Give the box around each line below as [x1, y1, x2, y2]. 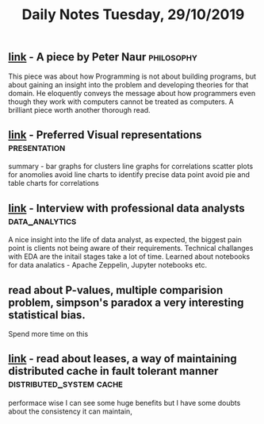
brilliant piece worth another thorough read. [8, 105, 151, 114]
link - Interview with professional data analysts [8, 201, 245, 215]
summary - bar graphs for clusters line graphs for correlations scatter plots [8, 161, 254, 172]
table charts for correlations [8, 179, 99, 188]
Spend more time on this [8, 330, 89, 339]
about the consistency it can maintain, [8, 407, 132, 416]
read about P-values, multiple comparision [8, 283, 224, 297]
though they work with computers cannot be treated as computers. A [8, 97, 234, 106]
